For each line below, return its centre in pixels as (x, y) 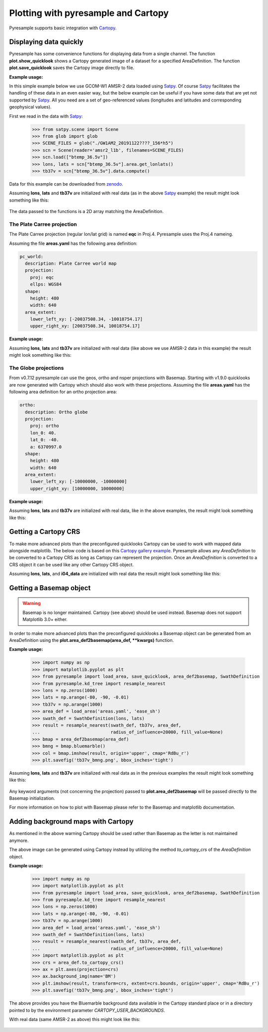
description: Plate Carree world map (71, 263)
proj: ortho (45, 426)
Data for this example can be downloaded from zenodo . (66, 184)
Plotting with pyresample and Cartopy (89, 13)
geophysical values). (30, 107)
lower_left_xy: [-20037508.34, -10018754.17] (86, 319)
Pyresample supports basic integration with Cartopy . (63, 28)
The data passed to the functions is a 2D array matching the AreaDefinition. (86, 211)
